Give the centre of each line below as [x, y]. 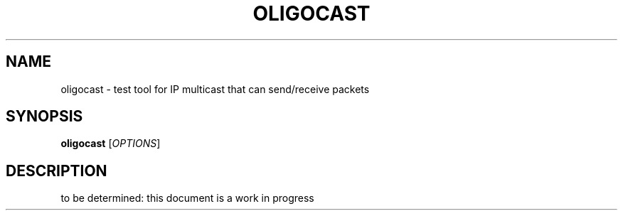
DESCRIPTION [57, 171]
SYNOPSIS [44, 117]
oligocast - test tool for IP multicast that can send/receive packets [215, 89]
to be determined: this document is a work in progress [187, 198]
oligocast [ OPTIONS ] [111, 144]
